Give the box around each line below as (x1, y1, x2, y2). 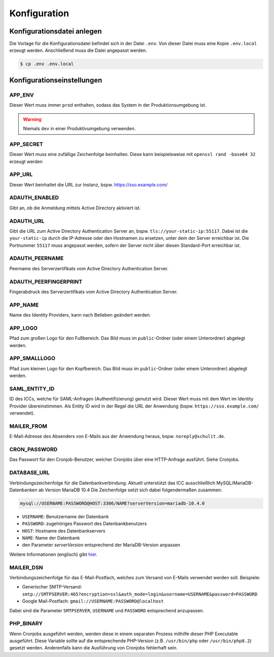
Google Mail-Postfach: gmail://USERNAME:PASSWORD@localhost (22, 598, 164, 604)
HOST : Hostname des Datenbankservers (22, 527, 106, 534)
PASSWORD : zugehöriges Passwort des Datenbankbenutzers (22, 521, 147, 527)
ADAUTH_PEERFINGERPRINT (9, 278, 83, 285)
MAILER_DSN (9, 564, 43, 571)
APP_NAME (9, 301, 39, 308)
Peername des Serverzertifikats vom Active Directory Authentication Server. (9, 265, 168, 271)
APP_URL (9, 171, 33, 178)
